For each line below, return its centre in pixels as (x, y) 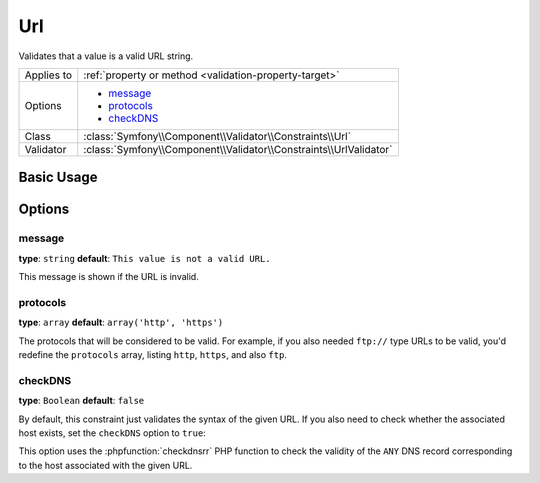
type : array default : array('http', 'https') (121, 322)
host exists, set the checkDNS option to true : (112, 432)
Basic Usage (58, 177)
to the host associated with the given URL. (105, 465)
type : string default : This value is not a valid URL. (144, 258)
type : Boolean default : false (81, 401)
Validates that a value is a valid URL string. (106, 56)
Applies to (48, 75)
